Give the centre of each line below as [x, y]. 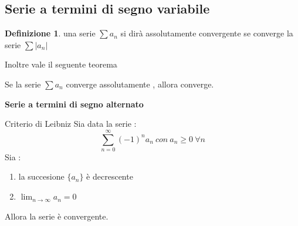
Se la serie [23, 84]
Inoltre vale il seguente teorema [61, 64]
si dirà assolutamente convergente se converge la [207, 33]
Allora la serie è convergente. [57, 216]
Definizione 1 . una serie [50, 33]
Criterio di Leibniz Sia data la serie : [71, 124]
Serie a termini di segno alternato [74, 104]
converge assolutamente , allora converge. [140, 84]
